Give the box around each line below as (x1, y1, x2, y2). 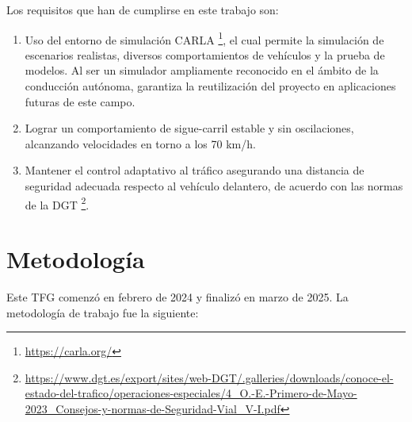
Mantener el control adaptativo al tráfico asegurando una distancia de (25, 162, 364, 178)
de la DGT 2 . (25, 194, 90, 213)
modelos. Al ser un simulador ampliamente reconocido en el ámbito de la (25, 62, 379, 79)
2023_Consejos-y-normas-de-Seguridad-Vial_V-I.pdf (25, 400, 280, 416)
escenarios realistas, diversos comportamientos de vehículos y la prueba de (25, 46, 385, 63)
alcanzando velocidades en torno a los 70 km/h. (25, 135, 256, 152)
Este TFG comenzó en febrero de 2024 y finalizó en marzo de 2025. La (6, 288, 349, 305)
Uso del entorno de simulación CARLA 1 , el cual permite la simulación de (25, 29, 384, 48)
